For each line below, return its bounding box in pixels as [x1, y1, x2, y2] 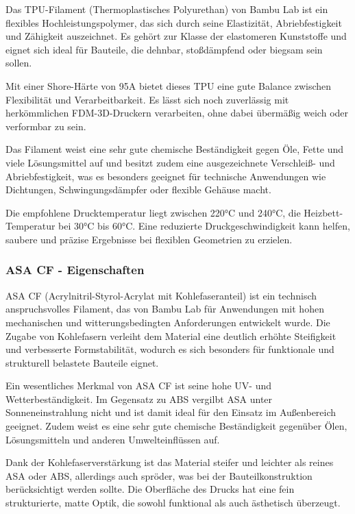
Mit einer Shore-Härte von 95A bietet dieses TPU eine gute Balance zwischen [5, 78, 332, 93]
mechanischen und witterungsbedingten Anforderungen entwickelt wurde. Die [5, 315, 330, 329]
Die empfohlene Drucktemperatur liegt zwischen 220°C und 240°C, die [5, 205, 301, 219]
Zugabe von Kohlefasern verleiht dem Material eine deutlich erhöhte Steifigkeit [5, 328, 336, 343]
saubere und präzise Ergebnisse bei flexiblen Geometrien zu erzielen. [5, 232, 293, 246]
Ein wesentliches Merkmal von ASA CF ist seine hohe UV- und [5, 378, 272, 393]
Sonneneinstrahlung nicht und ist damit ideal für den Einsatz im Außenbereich [5, 405, 336, 419]
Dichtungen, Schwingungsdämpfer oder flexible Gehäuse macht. [5, 182, 271, 197]
